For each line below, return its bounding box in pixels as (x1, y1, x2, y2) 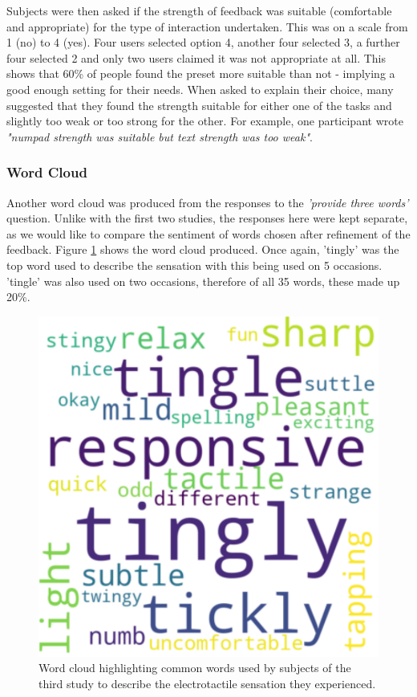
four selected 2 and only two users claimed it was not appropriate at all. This (6, 49, 387, 66)
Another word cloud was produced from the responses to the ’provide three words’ (6, 194, 409, 210)
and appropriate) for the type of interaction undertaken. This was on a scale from (6, 18, 408, 35)
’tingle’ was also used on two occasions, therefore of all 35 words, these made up (6, 272, 400, 289)
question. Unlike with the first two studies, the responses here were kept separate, (6, 210, 408, 226)
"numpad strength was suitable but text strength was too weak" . (6, 128, 313, 145)
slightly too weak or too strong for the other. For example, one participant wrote (6, 112, 403, 129)
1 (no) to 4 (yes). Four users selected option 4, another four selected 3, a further (6, 34, 400, 51)
